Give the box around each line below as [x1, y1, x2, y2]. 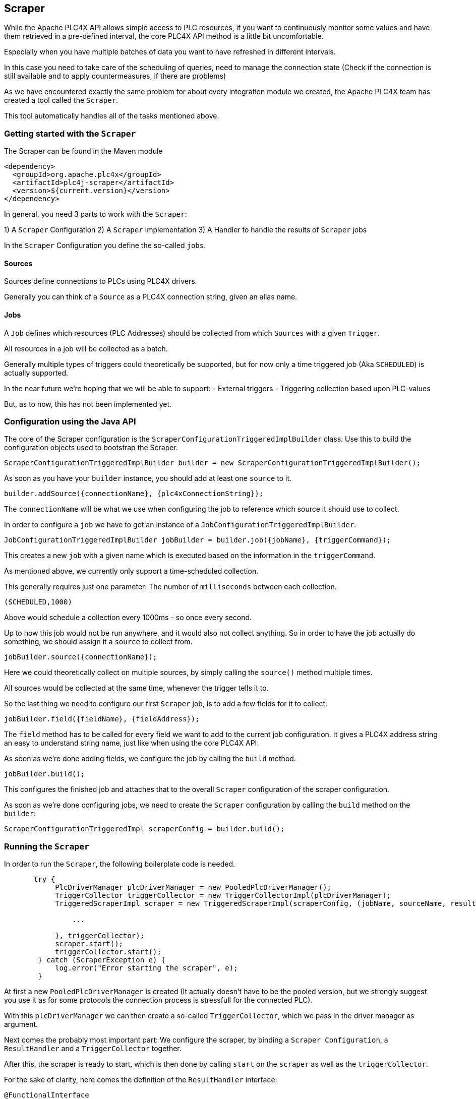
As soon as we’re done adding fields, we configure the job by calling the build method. [4, 754, 296, 763]
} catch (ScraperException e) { [38, 956, 166, 964]
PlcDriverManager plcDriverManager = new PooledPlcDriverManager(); [55, 883, 332, 892]
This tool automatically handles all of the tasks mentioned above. [4, 111, 219, 120]
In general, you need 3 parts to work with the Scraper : [4, 210, 187, 219]
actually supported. [4, 368, 69, 377]
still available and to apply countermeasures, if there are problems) [4, 72, 226, 81]
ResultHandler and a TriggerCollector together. [4, 1044, 182, 1053]
